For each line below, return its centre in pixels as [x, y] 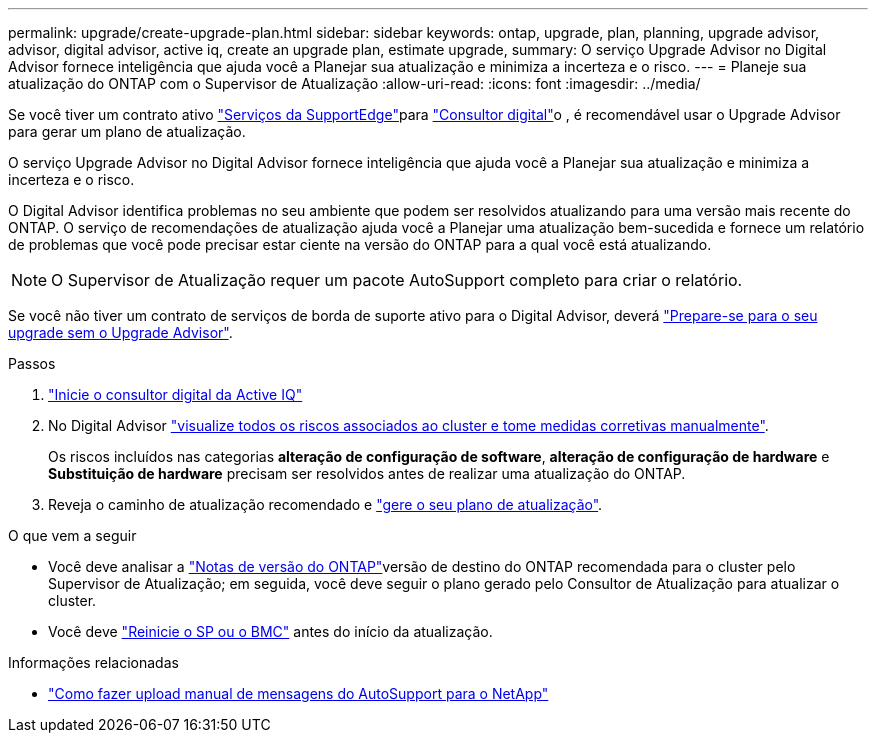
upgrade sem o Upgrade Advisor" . [120, 332]
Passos [32, 363]
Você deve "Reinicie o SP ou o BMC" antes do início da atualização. [270, 631]
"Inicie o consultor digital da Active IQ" [175, 394]
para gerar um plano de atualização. [127, 131]
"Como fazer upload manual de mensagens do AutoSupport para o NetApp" [298, 693]
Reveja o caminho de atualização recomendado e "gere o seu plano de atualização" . [325, 504]
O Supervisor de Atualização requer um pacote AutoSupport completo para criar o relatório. [397, 280]
